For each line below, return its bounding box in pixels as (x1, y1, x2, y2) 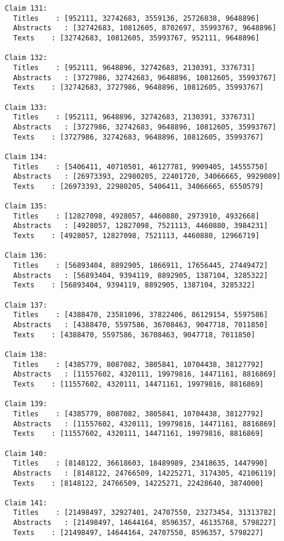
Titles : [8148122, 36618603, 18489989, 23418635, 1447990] (13, 459, 268, 468)
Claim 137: (5, 300, 47, 309)
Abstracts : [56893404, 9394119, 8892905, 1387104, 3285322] (13, 271, 268, 280)
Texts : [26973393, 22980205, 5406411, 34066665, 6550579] (13, 182, 264, 191)
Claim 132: (5, 53, 47, 62)
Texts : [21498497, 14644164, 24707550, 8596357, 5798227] (13, 528, 264, 537)
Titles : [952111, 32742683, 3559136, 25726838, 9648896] (13, 14, 260, 23)
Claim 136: (5, 251, 47, 260)
